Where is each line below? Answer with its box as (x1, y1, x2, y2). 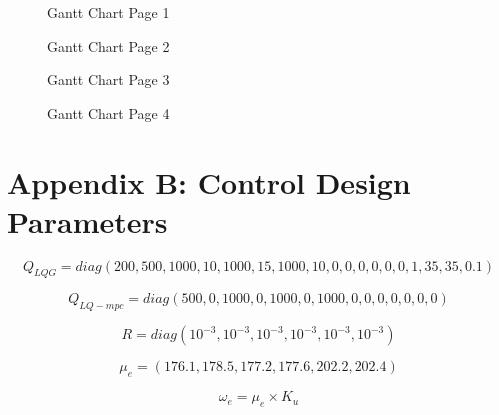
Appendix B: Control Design (7, 161, 411, 202)
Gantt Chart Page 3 (47, 69, 170, 90)
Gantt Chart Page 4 (47, 102, 170, 123)
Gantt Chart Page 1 (47, 2, 170, 22)
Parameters (7, 200, 168, 241)
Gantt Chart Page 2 (47, 35, 170, 56)
